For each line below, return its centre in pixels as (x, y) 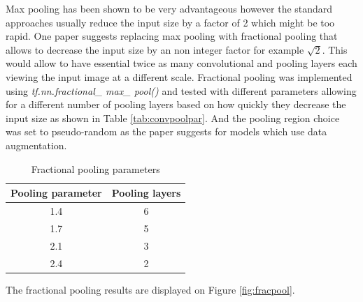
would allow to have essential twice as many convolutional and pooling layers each (181, 63)
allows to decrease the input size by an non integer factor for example (155, 49)
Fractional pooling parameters (95, 168)
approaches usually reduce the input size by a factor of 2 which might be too (170, 22)
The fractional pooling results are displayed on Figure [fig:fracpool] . (150, 289)
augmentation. (36, 145)
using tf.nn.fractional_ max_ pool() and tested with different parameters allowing (181, 90)
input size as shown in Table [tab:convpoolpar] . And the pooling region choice (173, 118)
